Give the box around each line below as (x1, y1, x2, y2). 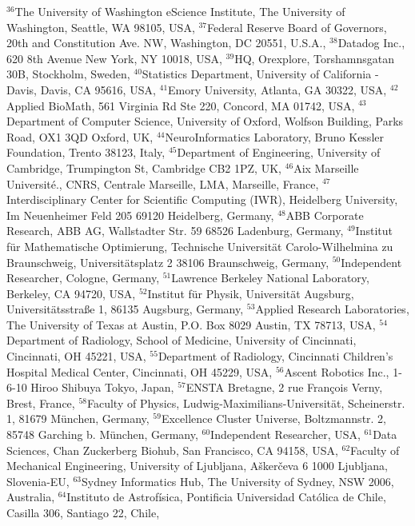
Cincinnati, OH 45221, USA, (6, 348, 146, 365)
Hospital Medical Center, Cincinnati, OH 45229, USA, (6, 363, 273, 380)
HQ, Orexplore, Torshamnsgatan (234, 50, 394, 66)
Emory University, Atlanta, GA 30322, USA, (168, 81, 387, 98)
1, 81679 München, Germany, (6, 410, 150, 427)
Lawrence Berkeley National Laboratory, (171, 269, 369, 286)
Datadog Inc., (337, 34, 405, 51)
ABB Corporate (285, 206, 364, 223)
